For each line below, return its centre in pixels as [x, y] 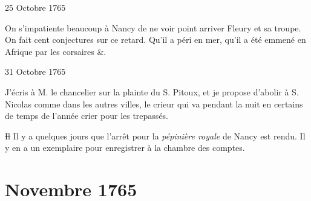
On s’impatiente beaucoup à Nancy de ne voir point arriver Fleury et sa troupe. [153, 27]
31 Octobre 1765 [35, 72]
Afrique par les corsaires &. [56, 51]
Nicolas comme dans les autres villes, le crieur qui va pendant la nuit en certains [154, 104]
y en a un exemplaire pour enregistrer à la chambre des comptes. [125, 148]
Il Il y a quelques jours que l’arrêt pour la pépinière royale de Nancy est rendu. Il [155, 136]
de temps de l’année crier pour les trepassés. [87, 116]
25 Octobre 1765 [35, 7]
